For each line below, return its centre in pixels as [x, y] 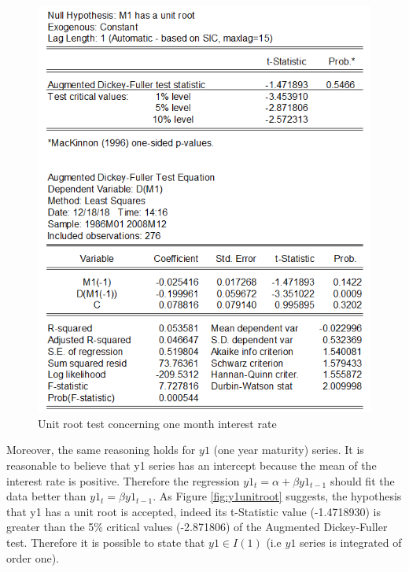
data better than [46, 496]
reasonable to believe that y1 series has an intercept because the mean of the [192, 465]
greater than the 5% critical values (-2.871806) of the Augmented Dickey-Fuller [197, 527]
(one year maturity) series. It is [289, 450]
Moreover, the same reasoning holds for [101, 450]
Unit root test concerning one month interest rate [157, 423]
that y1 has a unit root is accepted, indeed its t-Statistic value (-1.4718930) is [194, 511]
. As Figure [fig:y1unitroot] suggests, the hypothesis [277, 496]
